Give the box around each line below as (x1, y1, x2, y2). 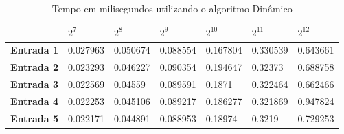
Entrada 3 (10, 77, 58, 91)
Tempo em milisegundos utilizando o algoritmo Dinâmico (51, 1, 293, 15)
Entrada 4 (10, 93, 58, 108)
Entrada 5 (10, 111, 58, 125)
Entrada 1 (10, 43, 58, 57)
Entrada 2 (10, 60, 58, 74)
